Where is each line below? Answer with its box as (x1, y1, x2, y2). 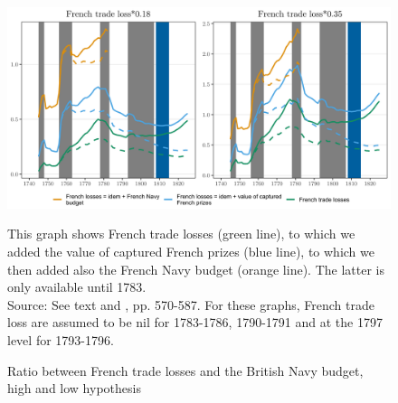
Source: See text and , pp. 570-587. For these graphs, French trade (7, 295, 374, 314)
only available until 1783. (7, 277, 147, 296)
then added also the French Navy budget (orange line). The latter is (7, 259, 384, 278)
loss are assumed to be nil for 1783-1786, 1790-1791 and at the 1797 (7, 313, 383, 332)
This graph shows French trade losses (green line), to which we (7, 224, 355, 243)
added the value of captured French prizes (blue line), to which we (7, 241, 374, 260)
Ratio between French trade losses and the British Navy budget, (7, 361, 364, 380)
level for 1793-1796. (7, 330, 114, 349)
